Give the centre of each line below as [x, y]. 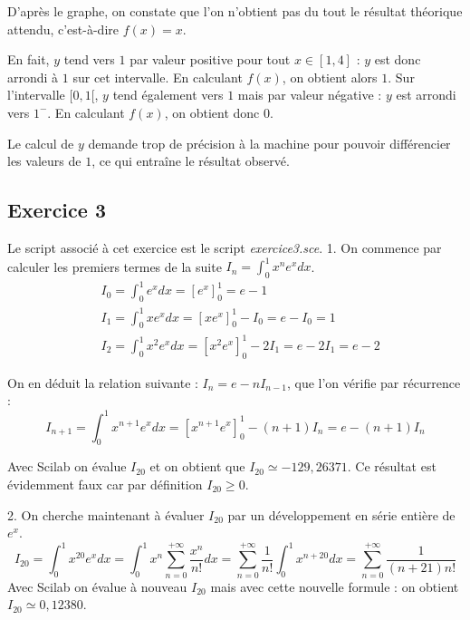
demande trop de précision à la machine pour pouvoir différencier [269, 143]
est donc [398, 59]
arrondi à [33, 77]
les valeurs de [44, 161]
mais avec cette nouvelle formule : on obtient [335, 586]
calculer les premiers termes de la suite [115, 266]
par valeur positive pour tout [210, 59]
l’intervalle [36, 95]
